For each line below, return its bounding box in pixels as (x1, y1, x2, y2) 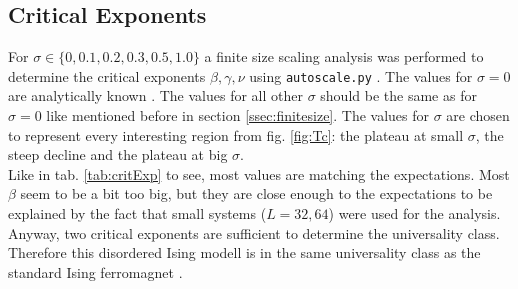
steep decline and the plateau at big (8, 144, 228, 165)
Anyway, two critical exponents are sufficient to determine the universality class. (8, 222, 500, 243)
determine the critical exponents (8, 65, 206, 86)
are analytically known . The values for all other (8, 85, 303, 106)
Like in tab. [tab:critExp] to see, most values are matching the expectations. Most (8, 163, 510, 184)
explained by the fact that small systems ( (8, 203, 267, 224)
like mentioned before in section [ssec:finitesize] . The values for (46, 105, 430, 126)
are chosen (446, 105, 510, 126)
